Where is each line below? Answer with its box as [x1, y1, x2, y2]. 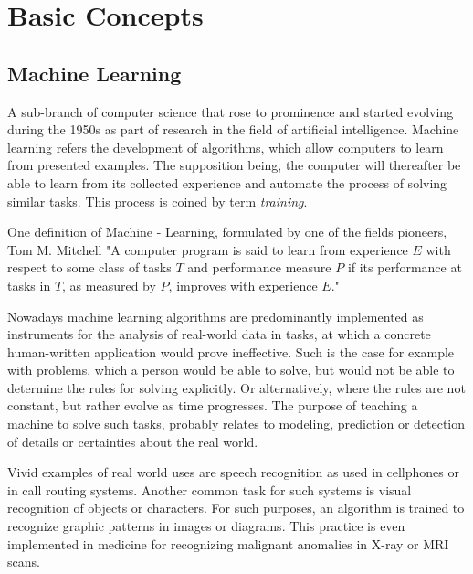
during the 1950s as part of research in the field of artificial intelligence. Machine [7, 120, 459, 139]
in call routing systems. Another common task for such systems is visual [7, 480, 412, 499]
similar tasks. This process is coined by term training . [7, 191, 308, 210]
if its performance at [347, 258, 462, 277]
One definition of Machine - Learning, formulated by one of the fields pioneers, [7, 222, 447, 241]
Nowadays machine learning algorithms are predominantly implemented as [7, 306, 424, 325]
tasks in [7, 275, 51, 294]
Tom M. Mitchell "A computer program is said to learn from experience [7, 239, 408, 259]
